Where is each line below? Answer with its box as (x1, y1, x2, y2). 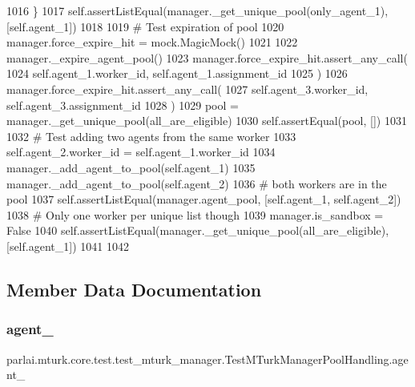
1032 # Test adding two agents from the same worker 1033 (6, 127, 296, 144)
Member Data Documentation (6, 276, 262, 301)
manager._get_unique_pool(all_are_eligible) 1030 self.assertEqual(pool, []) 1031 (6, 112, 407, 129)
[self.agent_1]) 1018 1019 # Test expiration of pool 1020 (6, 18, 284, 34)
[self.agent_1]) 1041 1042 (6, 237, 129, 254)
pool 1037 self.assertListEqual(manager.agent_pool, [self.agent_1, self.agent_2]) (6, 191, 401, 208)
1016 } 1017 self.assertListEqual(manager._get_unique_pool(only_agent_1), (6, 2, 389, 18)
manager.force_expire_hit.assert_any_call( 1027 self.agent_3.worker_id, (6, 80, 369, 97)
